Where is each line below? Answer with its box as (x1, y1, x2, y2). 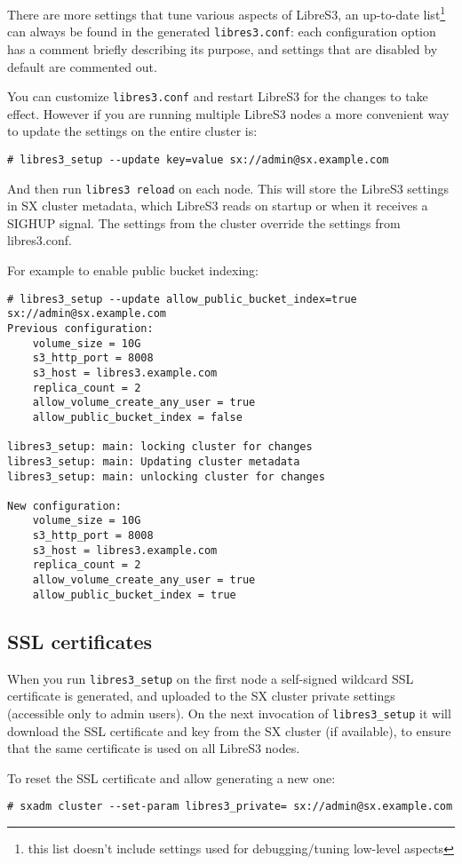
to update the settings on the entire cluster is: (7, 122, 258, 140)
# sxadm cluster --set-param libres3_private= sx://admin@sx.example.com (7, 800, 453, 813)
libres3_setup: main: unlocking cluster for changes (7, 470, 325, 483)
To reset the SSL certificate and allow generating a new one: (7, 768, 336, 787)
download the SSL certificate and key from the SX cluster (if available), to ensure (7, 721, 451, 740)
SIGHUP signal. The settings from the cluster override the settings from (7, 213, 401, 232)
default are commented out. (7, 57, 157, 75)
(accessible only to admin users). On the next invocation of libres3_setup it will (7, 703, 451, 722)
